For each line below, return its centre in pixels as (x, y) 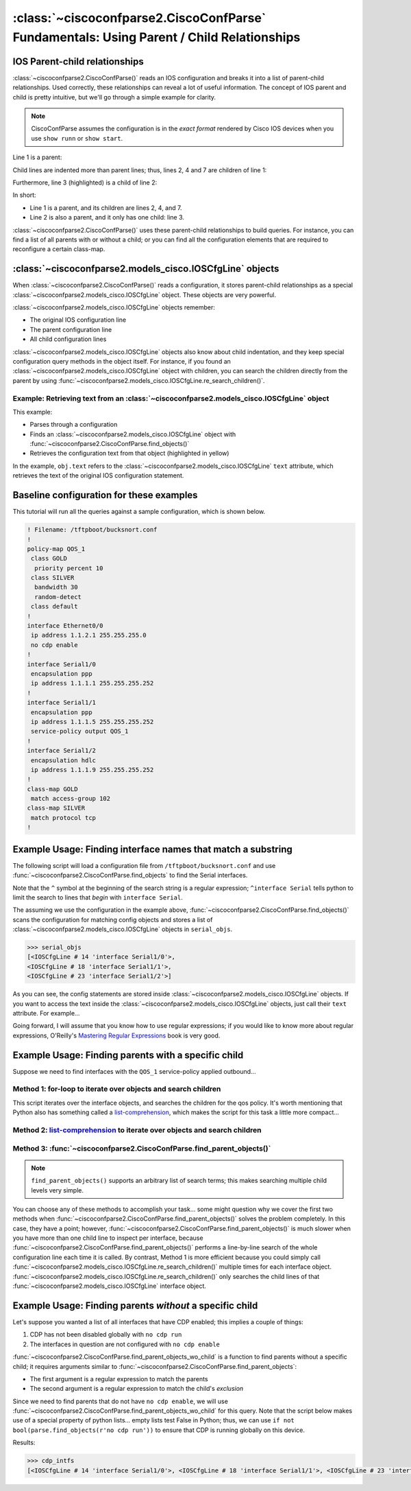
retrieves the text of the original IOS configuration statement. (98, 476)
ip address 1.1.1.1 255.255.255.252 (92, 683)
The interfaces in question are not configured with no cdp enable (125, 1344)
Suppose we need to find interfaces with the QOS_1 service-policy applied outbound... (134, 1071)
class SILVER (53, 578)
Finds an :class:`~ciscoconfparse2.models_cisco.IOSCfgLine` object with (133, 434)
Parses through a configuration (74, 425)
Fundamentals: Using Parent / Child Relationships (157, 37)
